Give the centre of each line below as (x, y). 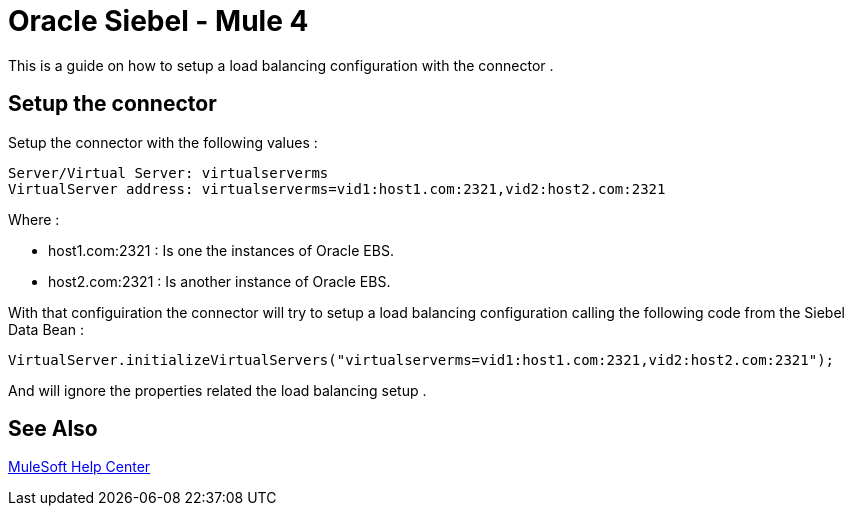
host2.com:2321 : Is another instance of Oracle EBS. (219, 281)
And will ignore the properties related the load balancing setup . (217, 390)
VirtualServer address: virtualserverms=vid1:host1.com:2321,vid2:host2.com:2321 (337, 188)
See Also (53, 429)
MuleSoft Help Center (79, 467)
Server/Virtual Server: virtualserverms (168, 172)
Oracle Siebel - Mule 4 (158, 21)
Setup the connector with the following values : (163, 142)
